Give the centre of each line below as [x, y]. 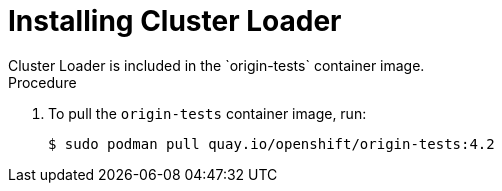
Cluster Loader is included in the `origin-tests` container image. [216, 65]
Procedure [42, 82]
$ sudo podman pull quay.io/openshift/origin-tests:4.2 [271, 143]
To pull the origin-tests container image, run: [207, 113]
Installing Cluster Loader [175, 21]
